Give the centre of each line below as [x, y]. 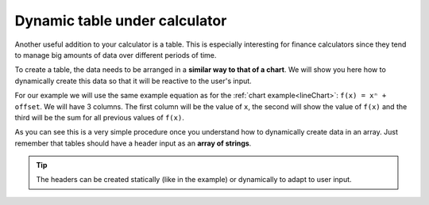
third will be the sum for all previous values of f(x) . [99, 117]
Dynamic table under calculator [121, 21]
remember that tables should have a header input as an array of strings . [133, 143]
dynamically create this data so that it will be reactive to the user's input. [133, 81]
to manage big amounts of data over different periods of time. [116, 55]
